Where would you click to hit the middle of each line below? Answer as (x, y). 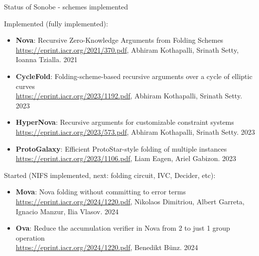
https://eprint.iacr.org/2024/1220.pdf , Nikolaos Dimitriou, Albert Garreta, (130, 201)
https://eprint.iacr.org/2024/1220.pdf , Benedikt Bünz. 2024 (107, 247)
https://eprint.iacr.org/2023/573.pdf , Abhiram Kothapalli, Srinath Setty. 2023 (135, 131)
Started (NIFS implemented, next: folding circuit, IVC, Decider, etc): (110, 175)
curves (25, 86)
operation (30, 237)
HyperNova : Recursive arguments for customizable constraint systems (125, 122)
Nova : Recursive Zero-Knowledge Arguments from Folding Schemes (120, 40)
